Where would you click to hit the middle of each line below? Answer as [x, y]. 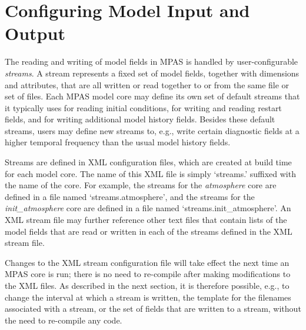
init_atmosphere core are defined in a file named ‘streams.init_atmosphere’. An [148, 208]
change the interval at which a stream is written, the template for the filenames [148, 297]
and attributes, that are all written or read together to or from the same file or [147, 84]
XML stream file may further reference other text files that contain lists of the [146, 220]
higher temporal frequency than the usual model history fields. [118, 142]
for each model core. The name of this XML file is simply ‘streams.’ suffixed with [150, 173]
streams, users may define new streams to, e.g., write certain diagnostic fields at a [152, 130]
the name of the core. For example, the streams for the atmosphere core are [141, 185]
